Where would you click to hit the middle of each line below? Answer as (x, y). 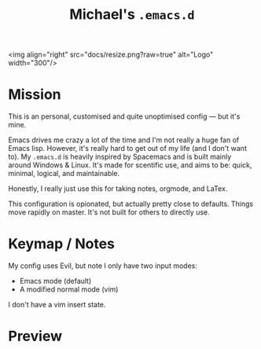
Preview (35, 336)
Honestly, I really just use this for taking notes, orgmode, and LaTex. (118, 189)
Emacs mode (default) (55, 281)
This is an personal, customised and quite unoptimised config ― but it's (124, 116)
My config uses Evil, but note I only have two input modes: (103, 266)
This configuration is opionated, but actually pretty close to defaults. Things (131, 204)
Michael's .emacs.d (132, 15)
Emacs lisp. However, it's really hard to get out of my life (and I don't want (128, 149)
